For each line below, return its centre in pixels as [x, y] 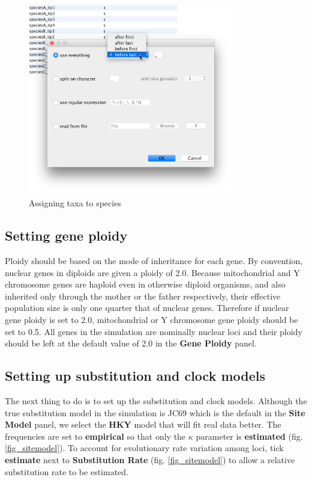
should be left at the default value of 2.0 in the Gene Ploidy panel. [131, 343]
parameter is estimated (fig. [249, 436]
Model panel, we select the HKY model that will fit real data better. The [143, 424]
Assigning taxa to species [75, 203]
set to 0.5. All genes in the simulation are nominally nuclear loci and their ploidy [154, 331]
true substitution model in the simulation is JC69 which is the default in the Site [155, 412]
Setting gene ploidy [66, 235]
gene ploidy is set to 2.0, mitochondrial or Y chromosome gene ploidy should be [151, 319]
